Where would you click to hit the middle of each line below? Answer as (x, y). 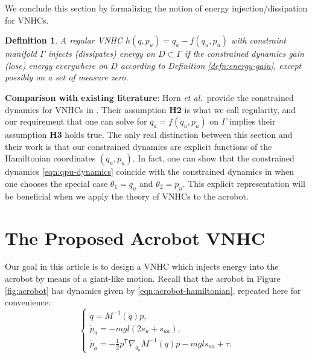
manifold (21, 54)
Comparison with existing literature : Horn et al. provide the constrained (149, 97)
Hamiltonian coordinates (50, 158)
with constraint (259, 40)
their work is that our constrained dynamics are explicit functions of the (138, 146)
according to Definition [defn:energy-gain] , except (211, 65)
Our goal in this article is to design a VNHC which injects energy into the (142, 266)
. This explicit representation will (244, 183)
